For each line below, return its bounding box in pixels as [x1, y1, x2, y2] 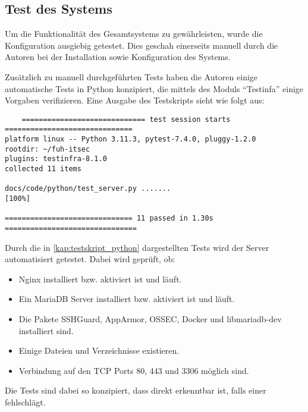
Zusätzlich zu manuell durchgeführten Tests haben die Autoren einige [5, 70, 258, 83]
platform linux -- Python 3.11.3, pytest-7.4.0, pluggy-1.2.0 [5, 135, 256, 144]
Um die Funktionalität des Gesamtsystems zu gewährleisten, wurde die [5, 27, 263, 40]
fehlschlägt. [5, 395, 46, 408]
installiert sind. [18, 324, 74, 336]
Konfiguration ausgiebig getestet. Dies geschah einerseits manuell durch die [5, 39, 278, 51]
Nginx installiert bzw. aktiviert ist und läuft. [18, 272, 182, 285]
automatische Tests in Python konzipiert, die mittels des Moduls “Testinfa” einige [5, 82, 304, 95]
